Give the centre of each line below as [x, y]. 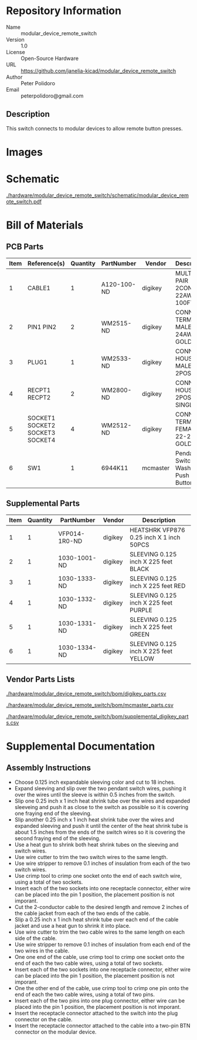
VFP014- [72, 534]
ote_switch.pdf [24, 202]
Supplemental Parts [43, 504]
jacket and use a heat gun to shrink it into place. [72, 925]
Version [15, 39]
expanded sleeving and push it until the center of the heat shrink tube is [101, 826]
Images [24, 152]
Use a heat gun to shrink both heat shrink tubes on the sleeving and [96, 844]
